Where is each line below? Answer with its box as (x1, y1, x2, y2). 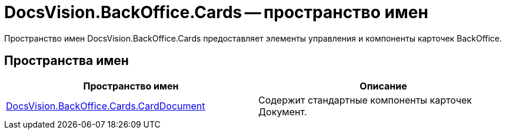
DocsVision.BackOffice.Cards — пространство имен (4, 2, 428, 22)
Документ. (258, 105, 307, 118)
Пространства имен (4, 53, 129, 68)
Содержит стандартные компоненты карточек (258, 94, 472, 106)
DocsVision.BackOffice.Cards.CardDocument (6, 99, 205, 112)
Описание (359, 80, 407, 92)
